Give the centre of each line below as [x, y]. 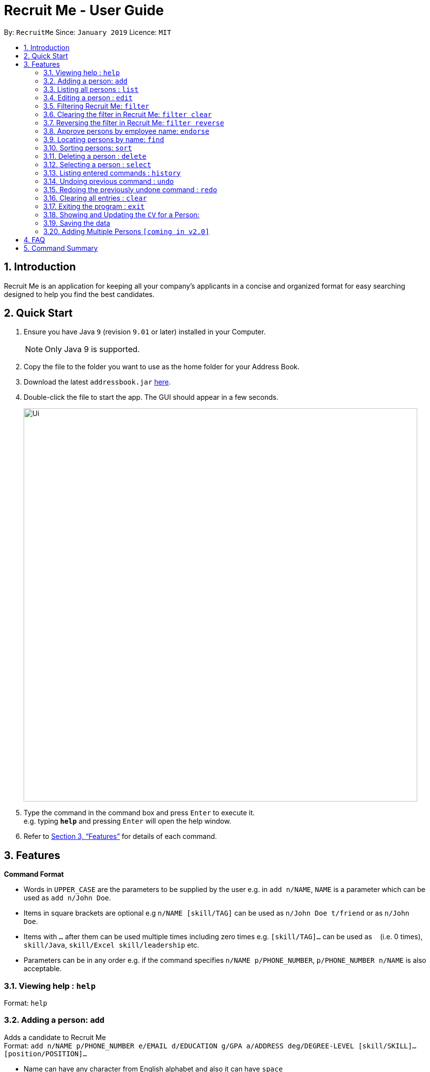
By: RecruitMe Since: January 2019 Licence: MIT [88, 32]
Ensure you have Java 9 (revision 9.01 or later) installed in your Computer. [145, 332]
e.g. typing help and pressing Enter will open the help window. [127, 821]
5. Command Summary [61, 248]
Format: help [26, 1003]
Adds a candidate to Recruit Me [55, 1037]
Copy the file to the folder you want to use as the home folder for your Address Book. [162, 367]
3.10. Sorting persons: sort [88, 148]
